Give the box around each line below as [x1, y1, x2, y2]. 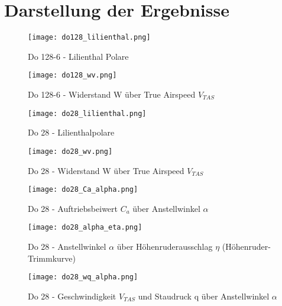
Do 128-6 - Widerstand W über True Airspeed [28, 88, 196, 101]
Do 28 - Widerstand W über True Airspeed [28, 164, 184, 176]
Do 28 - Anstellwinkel [28, 240, 106, 253]
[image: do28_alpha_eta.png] [28, 223, 142, 232]
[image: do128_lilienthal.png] [28, 33, 151, 42]
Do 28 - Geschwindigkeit [28, 289, 116, 302]
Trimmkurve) [28, 252, 76, 264]
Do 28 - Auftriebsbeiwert [28, 202, 118, 214]
